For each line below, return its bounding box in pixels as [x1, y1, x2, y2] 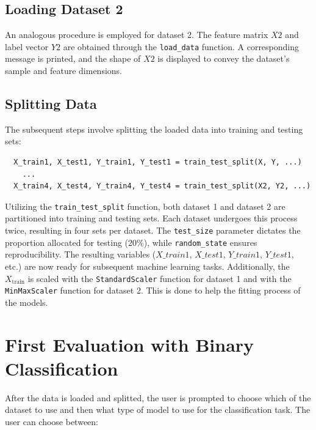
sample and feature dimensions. [5, 64, 122, 77]
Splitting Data [5, 94, 97, 113]
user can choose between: [5, 415, 98, 428]
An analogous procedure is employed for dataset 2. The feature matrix [5, 28, 268, 41]
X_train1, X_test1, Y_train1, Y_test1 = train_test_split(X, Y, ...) [13, 158, 302, 167]
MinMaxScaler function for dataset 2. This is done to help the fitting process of [5, 284, 301, 297]
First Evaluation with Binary [5, 332, 254, 357]
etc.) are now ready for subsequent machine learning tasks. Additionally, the [5, 259, 290, 272]
